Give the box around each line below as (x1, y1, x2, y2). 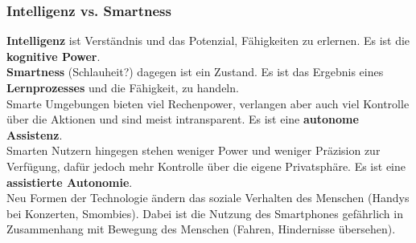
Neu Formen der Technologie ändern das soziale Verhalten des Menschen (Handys (6, 189, 410, 206)
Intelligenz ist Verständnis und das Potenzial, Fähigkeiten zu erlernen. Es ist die (6, 32, 410, 49)
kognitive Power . (6, 47, 101, 64)
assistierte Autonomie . (6, 173, 133, 190)
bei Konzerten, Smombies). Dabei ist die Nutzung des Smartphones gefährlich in (6, 205, 403, 221)
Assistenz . (6, 126, 63, 143)
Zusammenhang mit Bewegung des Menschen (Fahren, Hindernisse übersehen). (6, 221, 396, 237)
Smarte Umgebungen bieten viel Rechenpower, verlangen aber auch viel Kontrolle (6, 95, 410, 111)
